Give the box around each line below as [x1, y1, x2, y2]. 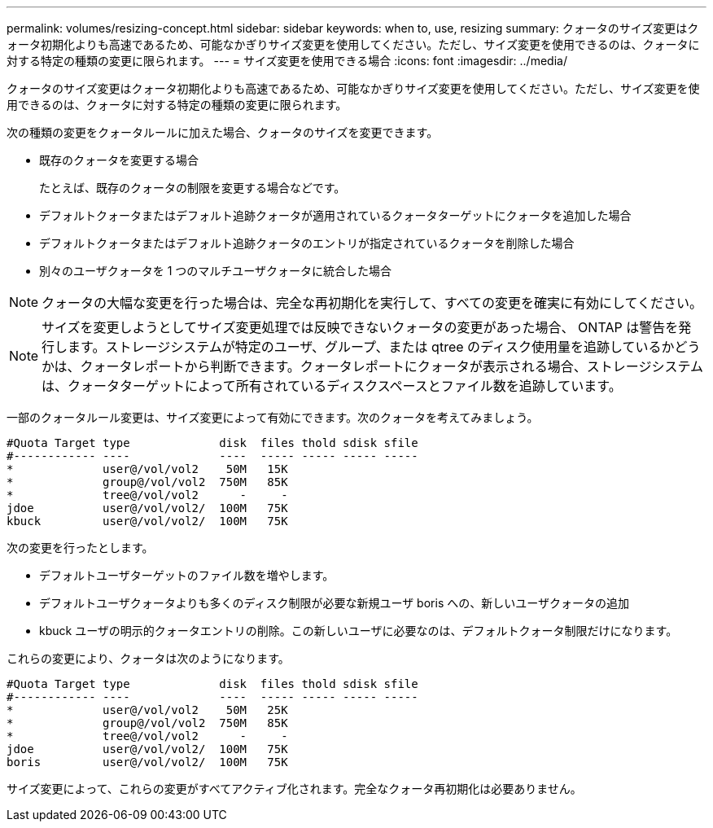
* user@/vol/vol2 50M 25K [7, 703, 288, 716]
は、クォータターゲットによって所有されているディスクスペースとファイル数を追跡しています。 [42, 378, 622, 394]
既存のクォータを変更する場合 [39, 153, 199, 167]
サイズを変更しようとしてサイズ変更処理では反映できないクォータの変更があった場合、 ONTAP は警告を [42, 319, 679, 335]
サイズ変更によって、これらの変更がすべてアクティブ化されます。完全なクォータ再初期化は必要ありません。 [7, 782, 582, 795]
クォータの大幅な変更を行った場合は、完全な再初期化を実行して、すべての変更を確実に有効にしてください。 [42, 295, 703, 311]
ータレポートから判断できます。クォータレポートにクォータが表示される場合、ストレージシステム [106, 358, 704, 375]
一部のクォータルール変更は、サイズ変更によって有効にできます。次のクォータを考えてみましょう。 [7, 410, 539, 424]
